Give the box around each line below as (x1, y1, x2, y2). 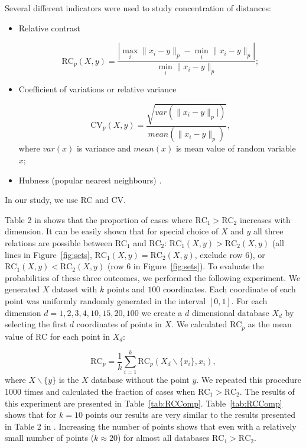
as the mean (248, 318, 292, 330)
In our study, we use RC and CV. (5, 194, 126, 206)
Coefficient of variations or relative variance (18, 83, 177, 95)
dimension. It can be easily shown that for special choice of (5, 225, 219, 237)
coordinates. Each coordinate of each (162, 283, 296, 295)
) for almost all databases (117, 431, 210, 444)
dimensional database (191, 306, 269, 318)
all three (253, 225, 284, 237)
